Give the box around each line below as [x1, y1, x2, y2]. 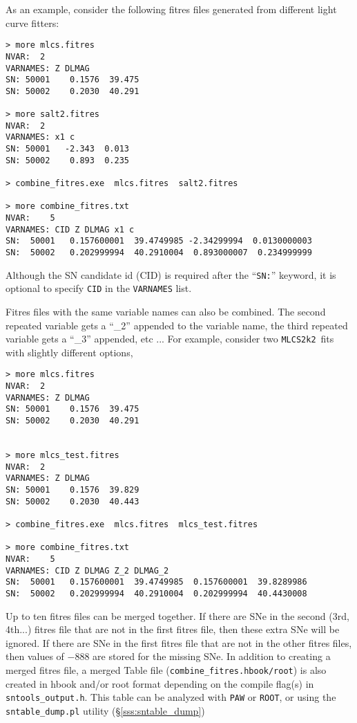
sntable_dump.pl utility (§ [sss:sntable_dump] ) [6, 703, 205, 717]
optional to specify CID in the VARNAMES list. [6, 281, 192, 295]
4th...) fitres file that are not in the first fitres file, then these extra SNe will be [6, 622, 340, 637]
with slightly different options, [6, 345, 133, 359]
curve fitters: [6, 15, 59, 30]
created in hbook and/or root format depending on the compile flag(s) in [6, 676, 314, 690]
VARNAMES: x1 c [6, 132, 75, 143]
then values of [6, 649, 64, 663]
